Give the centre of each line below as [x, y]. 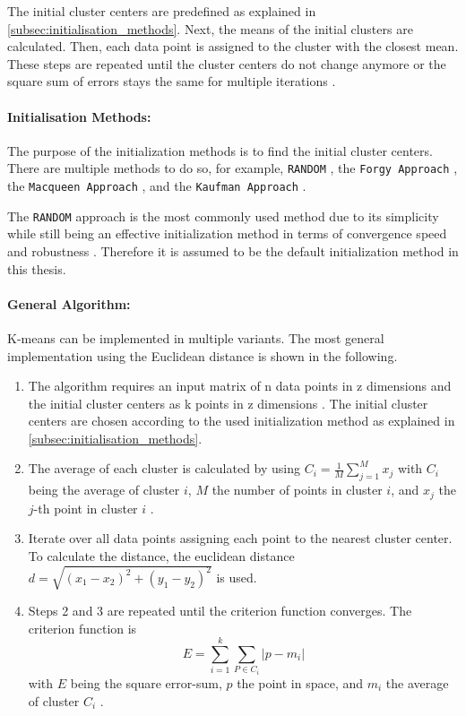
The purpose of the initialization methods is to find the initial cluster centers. [220, 150]
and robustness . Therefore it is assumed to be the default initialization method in [233, 250]
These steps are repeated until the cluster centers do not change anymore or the [227, 63]
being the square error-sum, [146, 683]
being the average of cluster [104, 490]
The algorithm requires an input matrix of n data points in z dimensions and [240, 386]
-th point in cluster [86, 508]
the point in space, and [300, 683]
